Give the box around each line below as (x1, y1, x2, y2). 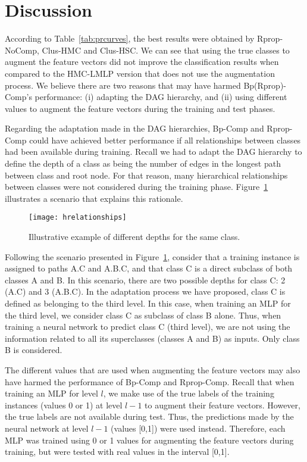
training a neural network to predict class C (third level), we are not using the (5, 320, 290, 333)
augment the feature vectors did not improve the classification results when (5, 55, 279, 68)
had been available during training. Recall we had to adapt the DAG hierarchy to (5, 145, 302, 158)
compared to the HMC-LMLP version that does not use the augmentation (5, 67, 275, 79)
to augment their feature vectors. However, (145, 398, 300, 411)
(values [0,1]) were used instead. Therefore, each (111, 422, 286, 434)
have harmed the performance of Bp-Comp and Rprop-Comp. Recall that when (5, 375, 295, 388)
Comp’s (5, 90, 32, 103)
